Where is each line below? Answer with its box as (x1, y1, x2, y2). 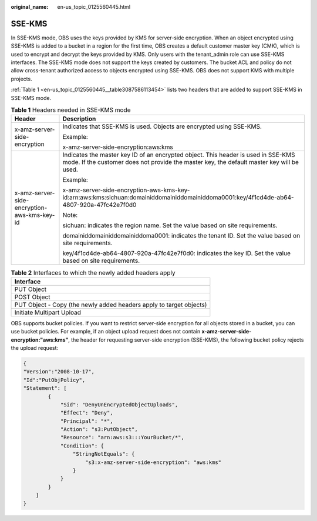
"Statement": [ (23, 385, 67, 392)
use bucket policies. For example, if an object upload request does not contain (11, 328, 201, 335)
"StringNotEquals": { (72, 450, 135, 457)
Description (62, 115, 96, 123)
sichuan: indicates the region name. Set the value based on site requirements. (62, 221, 278, 229)
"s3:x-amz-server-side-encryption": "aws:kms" (85, 459, 222, 466)
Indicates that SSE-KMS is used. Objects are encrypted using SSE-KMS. (62, 122, 262, 131)
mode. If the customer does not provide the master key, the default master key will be (62, 158, 299, 166)
